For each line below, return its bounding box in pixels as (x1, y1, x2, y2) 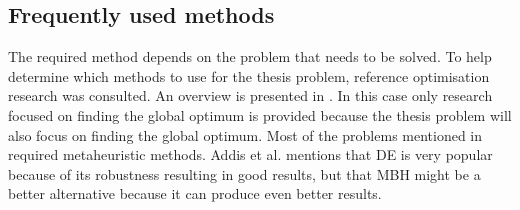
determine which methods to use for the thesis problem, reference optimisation (8, 65, 490, 86)
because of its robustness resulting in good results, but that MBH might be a (8, 163, 481, 184)
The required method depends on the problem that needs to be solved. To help (8, 46, 492, 67)
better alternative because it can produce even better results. (8, 183, 382, 204)
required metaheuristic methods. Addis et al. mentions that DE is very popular (8, 144, 493, 165)
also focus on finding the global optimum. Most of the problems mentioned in (8, 124, 483, 145)
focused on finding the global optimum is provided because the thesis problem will (8, 104, 512, 125)
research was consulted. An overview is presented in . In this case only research (8, 85, 493, 106)
